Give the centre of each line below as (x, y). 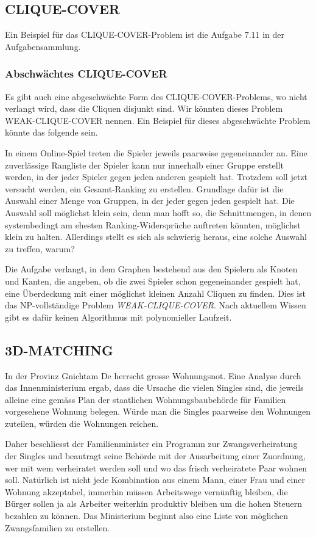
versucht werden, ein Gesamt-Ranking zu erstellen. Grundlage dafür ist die (144, 188)
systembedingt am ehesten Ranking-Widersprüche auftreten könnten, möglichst (153, 224)
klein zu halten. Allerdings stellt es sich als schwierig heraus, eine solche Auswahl (156, 237)
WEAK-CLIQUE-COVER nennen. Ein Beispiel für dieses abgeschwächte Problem (158, 120)
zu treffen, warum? (40, 248)
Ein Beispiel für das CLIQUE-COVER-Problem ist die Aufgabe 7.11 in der (145, 35)
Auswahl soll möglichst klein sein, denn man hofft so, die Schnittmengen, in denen (158, 212)
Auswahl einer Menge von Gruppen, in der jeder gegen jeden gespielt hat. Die (150, 201)
